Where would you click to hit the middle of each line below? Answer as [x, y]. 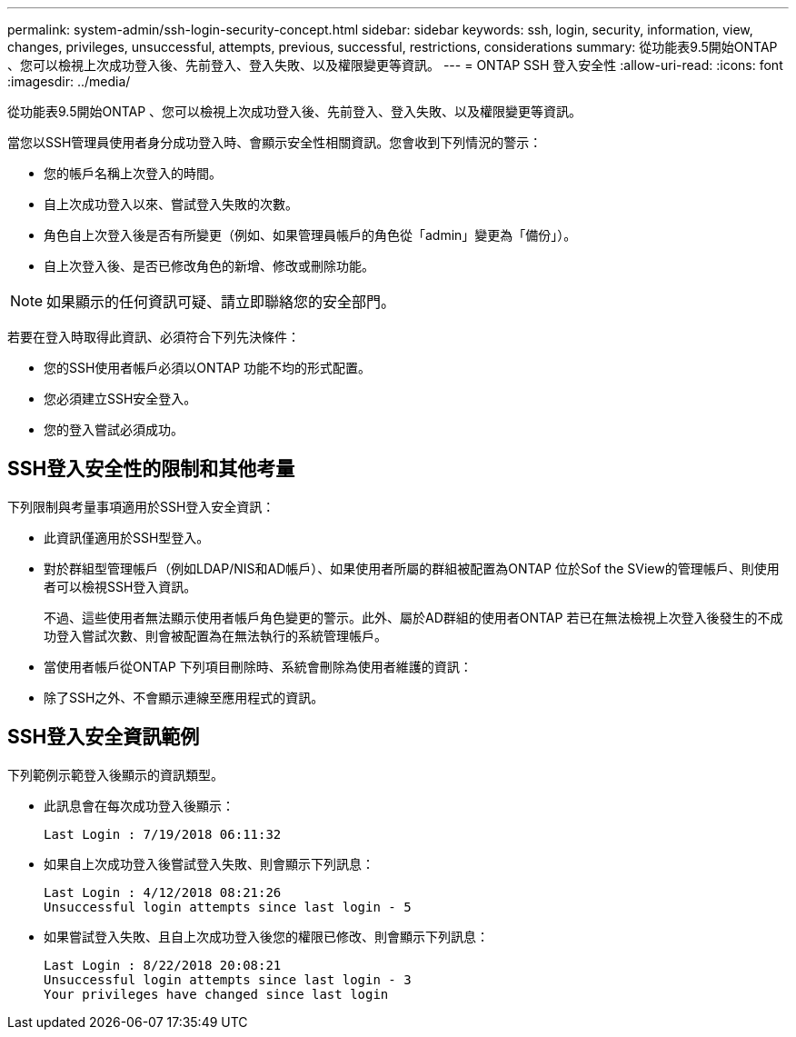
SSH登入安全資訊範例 [104, 737]
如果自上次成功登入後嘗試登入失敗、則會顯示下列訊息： [209, 863]
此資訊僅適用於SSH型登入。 [127, 537]
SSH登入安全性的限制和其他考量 [151, 469]
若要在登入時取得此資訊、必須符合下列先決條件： [154, 337]
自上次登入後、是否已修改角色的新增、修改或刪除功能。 [209, 266]
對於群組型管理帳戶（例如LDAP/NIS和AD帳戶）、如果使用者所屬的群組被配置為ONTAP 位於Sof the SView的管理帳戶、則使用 [412, 568]
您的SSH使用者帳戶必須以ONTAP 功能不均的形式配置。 [208, 368]
